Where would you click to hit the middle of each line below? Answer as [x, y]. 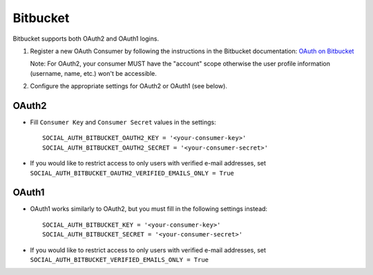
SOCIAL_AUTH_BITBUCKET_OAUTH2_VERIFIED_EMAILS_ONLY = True [132, 173]
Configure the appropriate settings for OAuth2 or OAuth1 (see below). [129, 86]
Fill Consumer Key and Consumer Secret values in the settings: [123, 122]
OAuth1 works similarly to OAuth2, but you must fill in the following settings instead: [149, 209]
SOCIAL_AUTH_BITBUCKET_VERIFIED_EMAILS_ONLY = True [119, 260]
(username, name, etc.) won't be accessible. [93, 73]
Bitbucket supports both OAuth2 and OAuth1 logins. [86, 39]
